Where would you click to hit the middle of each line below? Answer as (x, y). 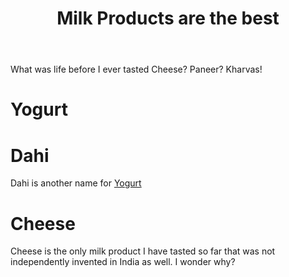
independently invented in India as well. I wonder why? (123, 262)
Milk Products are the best (168, 18)
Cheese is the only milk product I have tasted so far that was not (143, 251)
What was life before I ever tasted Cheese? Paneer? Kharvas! (136, 69)
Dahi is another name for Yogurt (76, 183)
